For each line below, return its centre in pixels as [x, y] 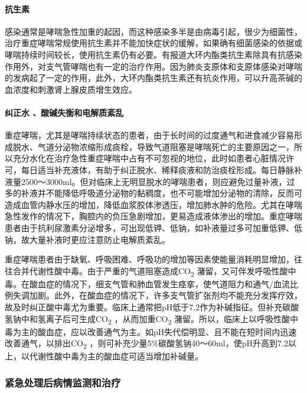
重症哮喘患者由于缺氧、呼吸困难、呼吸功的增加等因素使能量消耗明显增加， [149, 259]
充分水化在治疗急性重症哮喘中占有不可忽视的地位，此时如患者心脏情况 [149, 158]
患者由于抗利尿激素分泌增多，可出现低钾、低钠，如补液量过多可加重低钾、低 [153, 227]
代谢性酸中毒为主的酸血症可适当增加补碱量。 [116, 356]
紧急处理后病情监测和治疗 [63, 382]
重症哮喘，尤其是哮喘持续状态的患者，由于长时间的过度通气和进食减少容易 [149, 135]
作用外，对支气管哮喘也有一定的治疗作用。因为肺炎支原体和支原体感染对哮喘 [153, 66]
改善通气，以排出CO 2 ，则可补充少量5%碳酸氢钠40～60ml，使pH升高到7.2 [146, 344]
